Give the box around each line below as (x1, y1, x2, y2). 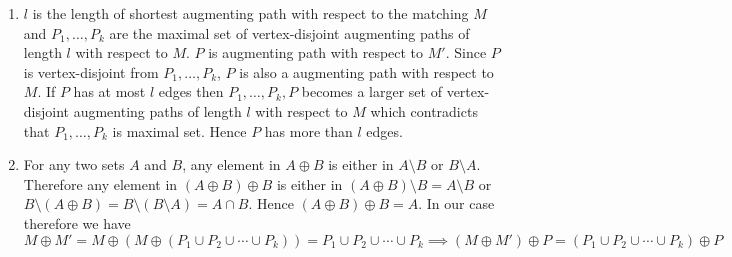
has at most (73, 81, 146, 102)
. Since (445, 42, 487, 63)
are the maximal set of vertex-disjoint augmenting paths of (109, 22, 470, 43)
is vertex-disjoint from (23, 61, 159, 82)
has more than (264, 120, 353, 141)
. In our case (418, 193, 495, 214)
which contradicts (370, 100, 478, 121)
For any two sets (23, 154, 125, 175)
